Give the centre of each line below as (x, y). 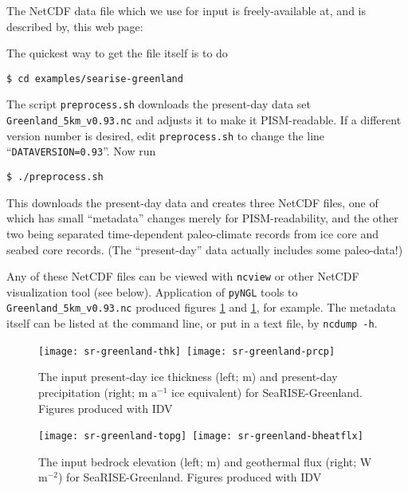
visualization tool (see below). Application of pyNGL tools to (152, 291)
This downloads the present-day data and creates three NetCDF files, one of (192, 202)
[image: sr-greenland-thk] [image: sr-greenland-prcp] (187, 351)
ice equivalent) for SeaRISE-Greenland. (267, 392)
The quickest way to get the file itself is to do (117, 53)
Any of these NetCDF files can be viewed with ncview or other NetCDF (183, 276)
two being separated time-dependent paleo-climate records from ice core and (192, 233)
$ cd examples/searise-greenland (95, 79)
